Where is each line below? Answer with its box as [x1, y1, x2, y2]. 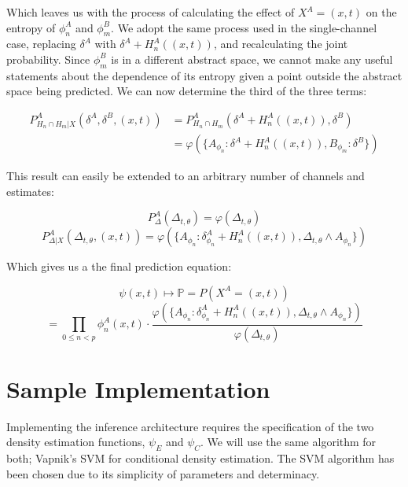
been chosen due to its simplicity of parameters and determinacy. [6, 465, 320, 481]
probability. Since [6, 50, 90, 67]
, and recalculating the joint [213, 35, 348, 52]
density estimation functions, [6, 434, 145, 450]
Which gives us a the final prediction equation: [6, 258, 232, 275]
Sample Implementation [6, 372, 270, 404]
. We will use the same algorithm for [200, 434, 377, 450]
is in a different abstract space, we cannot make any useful [111, 50, 393, 67]
